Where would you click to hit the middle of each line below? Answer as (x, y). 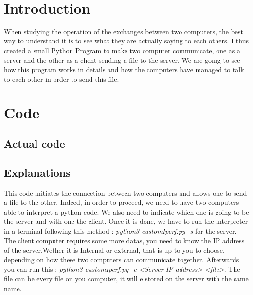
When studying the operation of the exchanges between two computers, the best (124, 31)
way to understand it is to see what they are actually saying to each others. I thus (126, 41)
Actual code (35, 144)
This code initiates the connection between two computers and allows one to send (126, 192)
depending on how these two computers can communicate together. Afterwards (122, 259)
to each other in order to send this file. (62, 79)
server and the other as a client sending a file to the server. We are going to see (122, 60)
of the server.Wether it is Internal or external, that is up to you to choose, (114, 250)
